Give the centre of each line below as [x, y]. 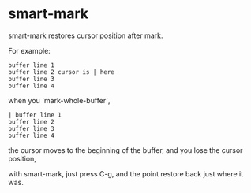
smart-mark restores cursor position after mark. [86, 35]
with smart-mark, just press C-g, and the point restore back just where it [126, 173]
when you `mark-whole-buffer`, [59, 100]
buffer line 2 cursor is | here [61, 72]
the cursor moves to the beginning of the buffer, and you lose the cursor [126, 150]
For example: [30, 50]
